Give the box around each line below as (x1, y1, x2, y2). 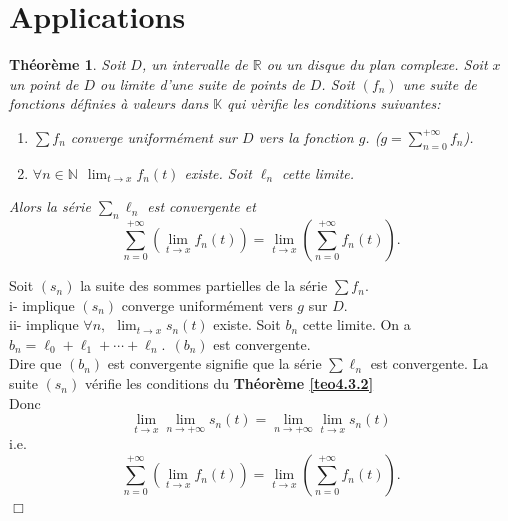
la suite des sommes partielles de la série (80, 275, 328, 296)
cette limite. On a (302, 314, 411, 335)
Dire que (9, 353, 62, 374)
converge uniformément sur (70, 126, 238, 147)
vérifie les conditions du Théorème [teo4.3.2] (84, 373, 374, 394)
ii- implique (9, 314, 79, 335)
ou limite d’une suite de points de (100, 73, 305, 94)
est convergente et (147, 196, 256, 217)
